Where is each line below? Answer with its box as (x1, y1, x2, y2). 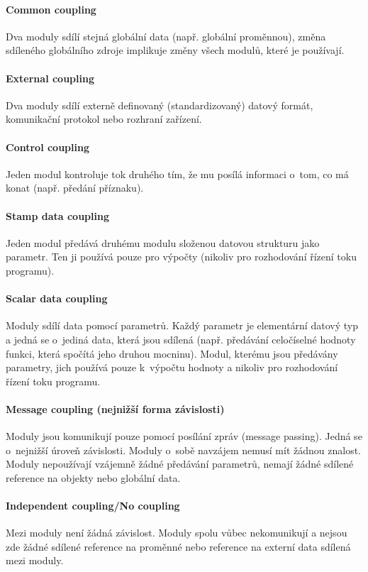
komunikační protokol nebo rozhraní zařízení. (6, 111, 202, 126)
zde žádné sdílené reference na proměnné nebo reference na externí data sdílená (6, 539, 351, 554)
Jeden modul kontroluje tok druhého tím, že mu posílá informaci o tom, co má (6, 166, 349, 181)
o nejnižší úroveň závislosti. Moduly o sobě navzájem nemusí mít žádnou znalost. (6, 442, 362, 457)
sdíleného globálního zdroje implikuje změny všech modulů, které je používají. (6, 43, 345, 57)
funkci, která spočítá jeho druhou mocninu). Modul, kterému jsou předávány (6, 346, 338, 361)
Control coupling (6, 139, 89, 154)
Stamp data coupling (6, 208, 109, 223)
